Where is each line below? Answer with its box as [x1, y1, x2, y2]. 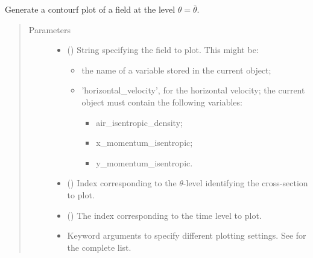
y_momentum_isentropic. [96, 156, 193, 169]
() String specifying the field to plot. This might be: [67, 43, 259, 56]
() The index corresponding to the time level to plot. [67, 209, 262, 221]
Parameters [28, 23, 71, 36]
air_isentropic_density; [96, 116, 183, 128]
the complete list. [67, 241, 131, 253]
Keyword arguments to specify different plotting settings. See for [67, 229, 306, 242]
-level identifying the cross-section [183, 177, 308, 189]
